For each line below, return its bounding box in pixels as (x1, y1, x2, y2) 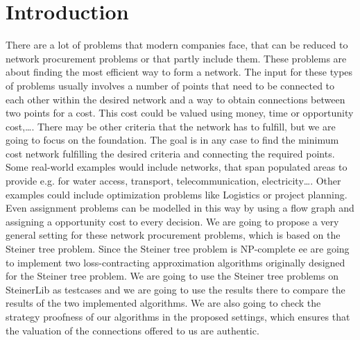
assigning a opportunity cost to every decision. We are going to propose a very (6, 214, 339, 228)
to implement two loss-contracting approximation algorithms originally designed (6, 255, 345, 269)
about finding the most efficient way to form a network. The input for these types (6, 65, 353, 79)
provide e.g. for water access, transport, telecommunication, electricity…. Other (6, 173, 341, 188)
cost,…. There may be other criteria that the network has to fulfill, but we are (6, 119, 336, 133)
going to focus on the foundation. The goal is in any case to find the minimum (6, 133, 339, 147)
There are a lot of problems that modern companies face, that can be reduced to (6, 37, 348, 52)
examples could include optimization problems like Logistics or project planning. (6, 187, 348, 201)
